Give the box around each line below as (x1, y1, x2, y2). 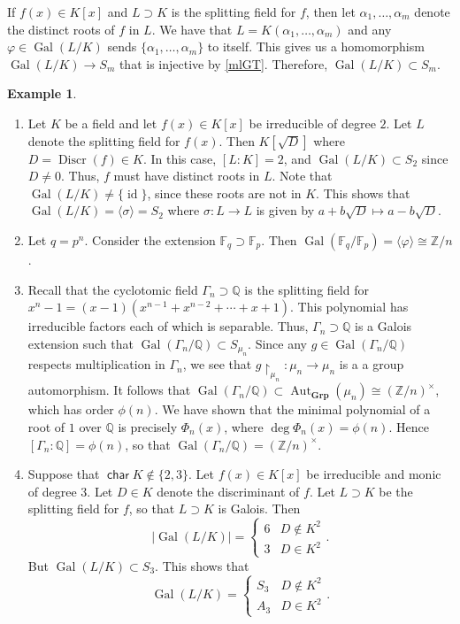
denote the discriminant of (157, 481, 300, 500)
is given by (256, 201, 315, 220)
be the (379, 481, 413, 500)
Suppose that (27, 465, 100, 483)
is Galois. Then (218, 499, 301, 518)
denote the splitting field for (27, 131, 180, 150)
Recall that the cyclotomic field (27, 280, 198, 298)
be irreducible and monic (306, 465, 441, 483)
